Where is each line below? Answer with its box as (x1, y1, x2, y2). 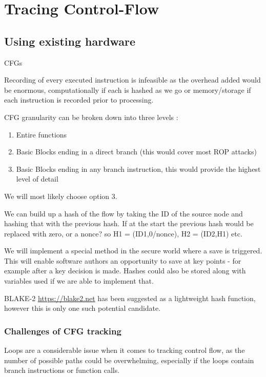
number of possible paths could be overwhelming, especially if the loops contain (4, 354, 254, 365)
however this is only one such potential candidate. (4, 303, 161, 313)
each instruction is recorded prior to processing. (4, 94, 154, 105)
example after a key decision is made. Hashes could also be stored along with (4, 265, 246, 276)
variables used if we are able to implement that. (4, 275, 154, 286)
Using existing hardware (4, 33, 136, 49)
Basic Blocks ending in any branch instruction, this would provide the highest (16, 163, 261, 174)
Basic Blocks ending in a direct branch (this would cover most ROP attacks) (16, 146, 257, 157)
